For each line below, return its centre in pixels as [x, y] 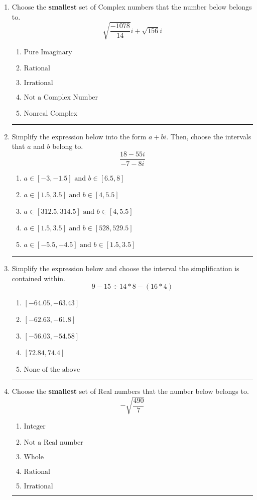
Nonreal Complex [51, 113]
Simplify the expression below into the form [79, 136]
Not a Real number [53, 443]
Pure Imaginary [48, 52]
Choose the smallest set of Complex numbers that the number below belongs [132, 7]
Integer [35, 427]
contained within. [38, 278]
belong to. [68, 146]
